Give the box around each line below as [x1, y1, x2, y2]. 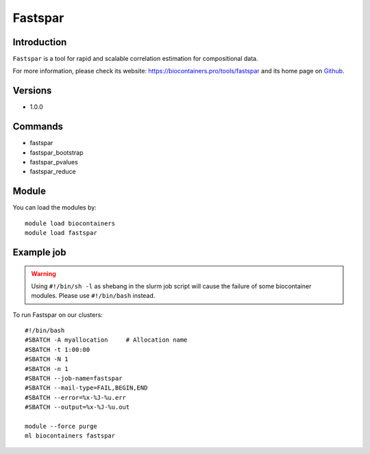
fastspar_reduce [29, 168, 76, 176]
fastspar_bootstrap [29, 148, 84, 157]
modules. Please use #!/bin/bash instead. [31, 292, 156, 300]
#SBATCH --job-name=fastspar [25, 375, 123, 383]
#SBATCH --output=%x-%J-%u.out [25, 403, 130, 411]
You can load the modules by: [12, 203, 97, 212]
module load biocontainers [25, 219, 116, 227]
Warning [31, 269, 56, 277]
